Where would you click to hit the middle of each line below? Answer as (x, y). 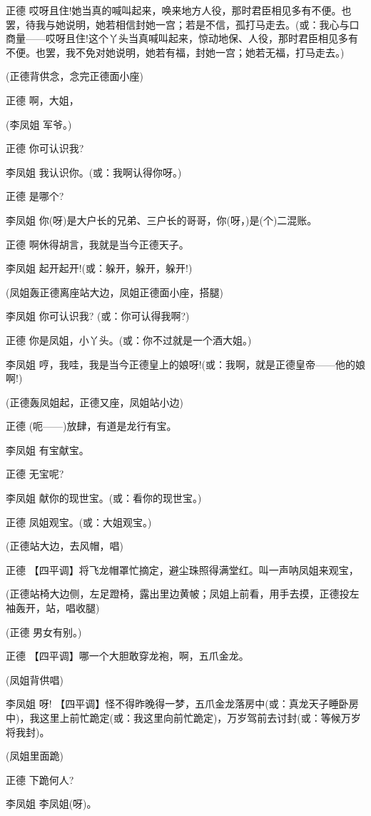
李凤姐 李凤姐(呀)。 (51, 804)
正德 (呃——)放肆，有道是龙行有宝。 (91, 426)
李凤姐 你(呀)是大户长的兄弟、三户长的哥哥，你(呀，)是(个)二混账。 (162, 220)
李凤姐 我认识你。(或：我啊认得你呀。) (94, 172)
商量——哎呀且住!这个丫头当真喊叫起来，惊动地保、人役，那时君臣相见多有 (182, 38)
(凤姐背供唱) (35, 679)
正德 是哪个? (35, 196)
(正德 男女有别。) (44, 631)
